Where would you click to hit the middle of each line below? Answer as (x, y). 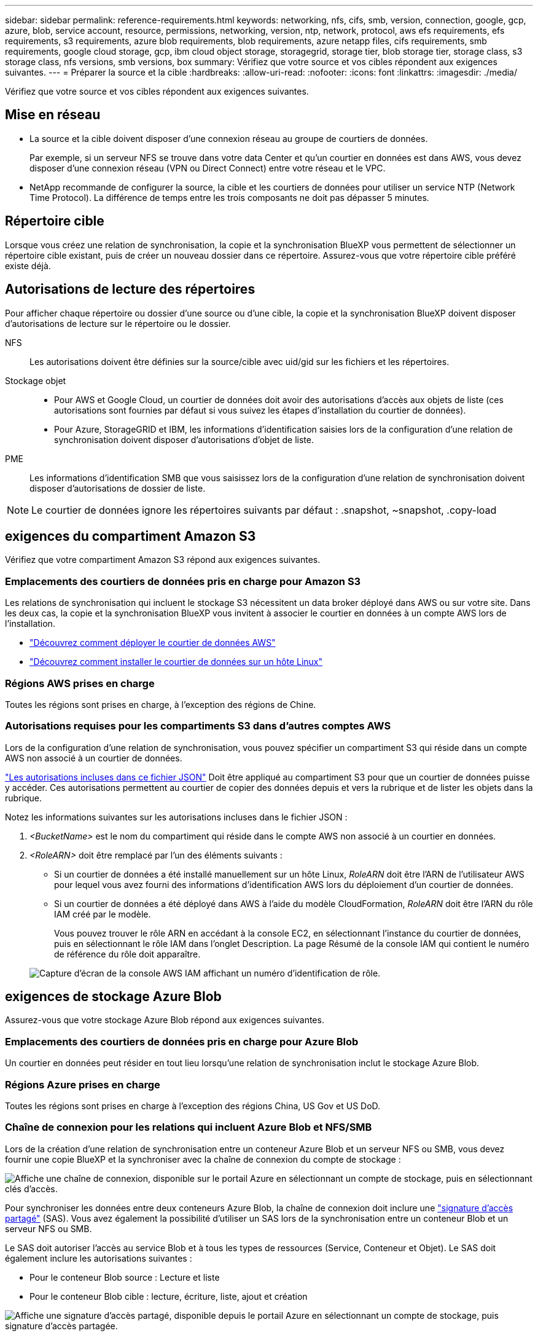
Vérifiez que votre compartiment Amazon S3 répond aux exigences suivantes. (163, 560)
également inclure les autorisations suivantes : (99, 1258)
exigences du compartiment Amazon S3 (131, 536)
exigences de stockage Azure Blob (113, 997)
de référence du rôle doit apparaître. (127, 954)
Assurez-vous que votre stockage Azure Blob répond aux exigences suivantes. (165, 1020)
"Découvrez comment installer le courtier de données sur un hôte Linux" (176, 662)
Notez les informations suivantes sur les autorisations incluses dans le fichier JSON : (176, 817)
